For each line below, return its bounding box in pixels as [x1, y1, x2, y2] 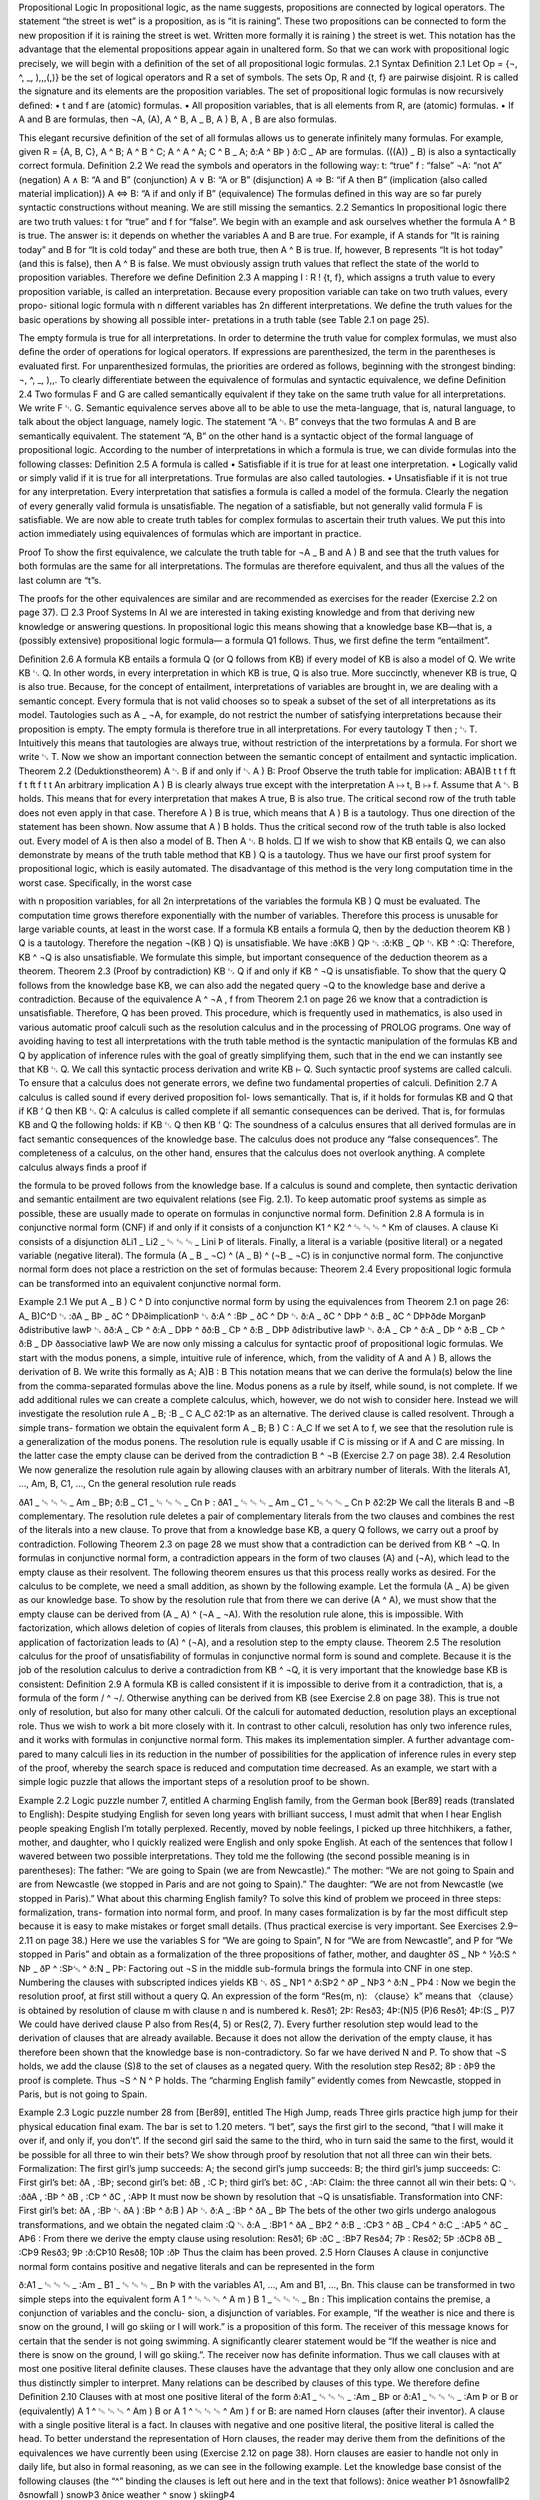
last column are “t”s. [18, 574, 102, 586]
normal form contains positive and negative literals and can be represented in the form [18, 2260, 375, 2272]
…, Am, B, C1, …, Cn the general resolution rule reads [18, 1478, 237, 1490]
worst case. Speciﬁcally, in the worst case [18, 876, 192, 889]
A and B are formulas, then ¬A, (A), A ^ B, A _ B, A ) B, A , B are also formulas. [18, 113, 337, 125]
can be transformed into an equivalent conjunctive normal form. [18, 1277, 282, 1289]
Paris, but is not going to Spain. [18, 2088, 148, 2100]
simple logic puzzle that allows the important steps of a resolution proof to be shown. [18, 1776, 370, 1788]
